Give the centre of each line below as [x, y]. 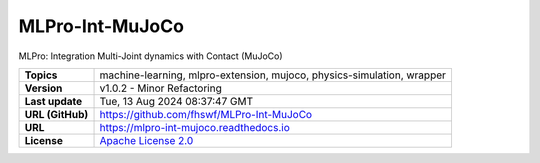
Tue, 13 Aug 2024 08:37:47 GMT [176, 101]
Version [43, 88]
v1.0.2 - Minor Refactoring [160, 88]
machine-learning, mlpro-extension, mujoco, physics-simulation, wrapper [273, 75]
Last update [53, 101]
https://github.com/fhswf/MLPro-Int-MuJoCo [206, 114]
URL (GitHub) [56, 114]
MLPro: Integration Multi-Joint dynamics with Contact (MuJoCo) [151, 56]
